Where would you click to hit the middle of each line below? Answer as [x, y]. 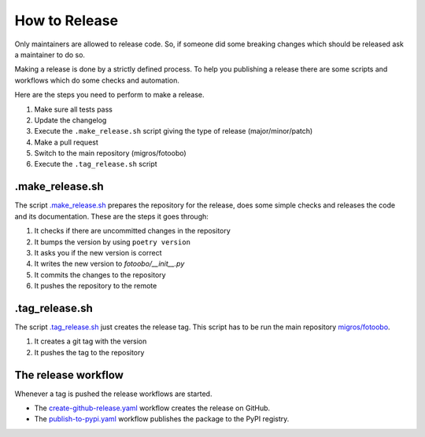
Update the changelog [70, 120]
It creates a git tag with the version [91, 341]
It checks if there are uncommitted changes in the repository [133, 231]
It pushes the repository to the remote [96, 286]
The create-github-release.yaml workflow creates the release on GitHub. [152, 408]
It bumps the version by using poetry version [112, 242]
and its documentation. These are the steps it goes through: [111, 216]
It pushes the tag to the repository [89, 352]
